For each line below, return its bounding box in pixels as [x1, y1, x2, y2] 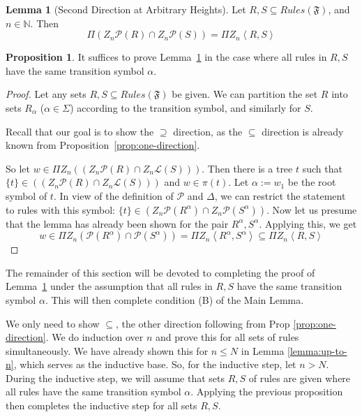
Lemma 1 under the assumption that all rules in [6, 279, 213, 293]
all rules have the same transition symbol [6, 384, 181, 399]
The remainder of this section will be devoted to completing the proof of [6, 265, 315, 279]
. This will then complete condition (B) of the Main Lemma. [45, 292, 304, 307]
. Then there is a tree [202, 161, 293, 175]
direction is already [262, 124, 344, 138]
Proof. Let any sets [6, 87, 86, 101]
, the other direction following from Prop [115, 316, 290, 330]
